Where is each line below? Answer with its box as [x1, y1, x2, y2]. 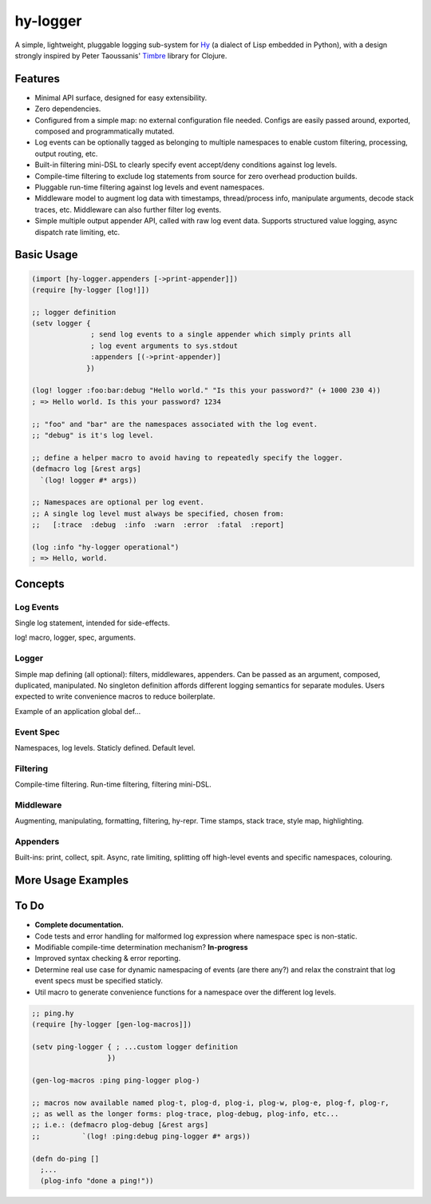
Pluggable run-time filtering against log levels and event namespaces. [34, 182, 265, 192]
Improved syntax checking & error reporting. [34, 954, 181, 963]
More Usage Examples [14, 874, 129, 887]
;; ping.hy [31, 1008, 74, 1018]
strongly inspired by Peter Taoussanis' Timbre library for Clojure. [14, 50, 227, 60]
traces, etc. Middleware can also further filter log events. [34, 205, 222, 214]
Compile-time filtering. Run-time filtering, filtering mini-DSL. [14, 779, 212, 789]
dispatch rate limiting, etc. [34, 227, 121, 237]
